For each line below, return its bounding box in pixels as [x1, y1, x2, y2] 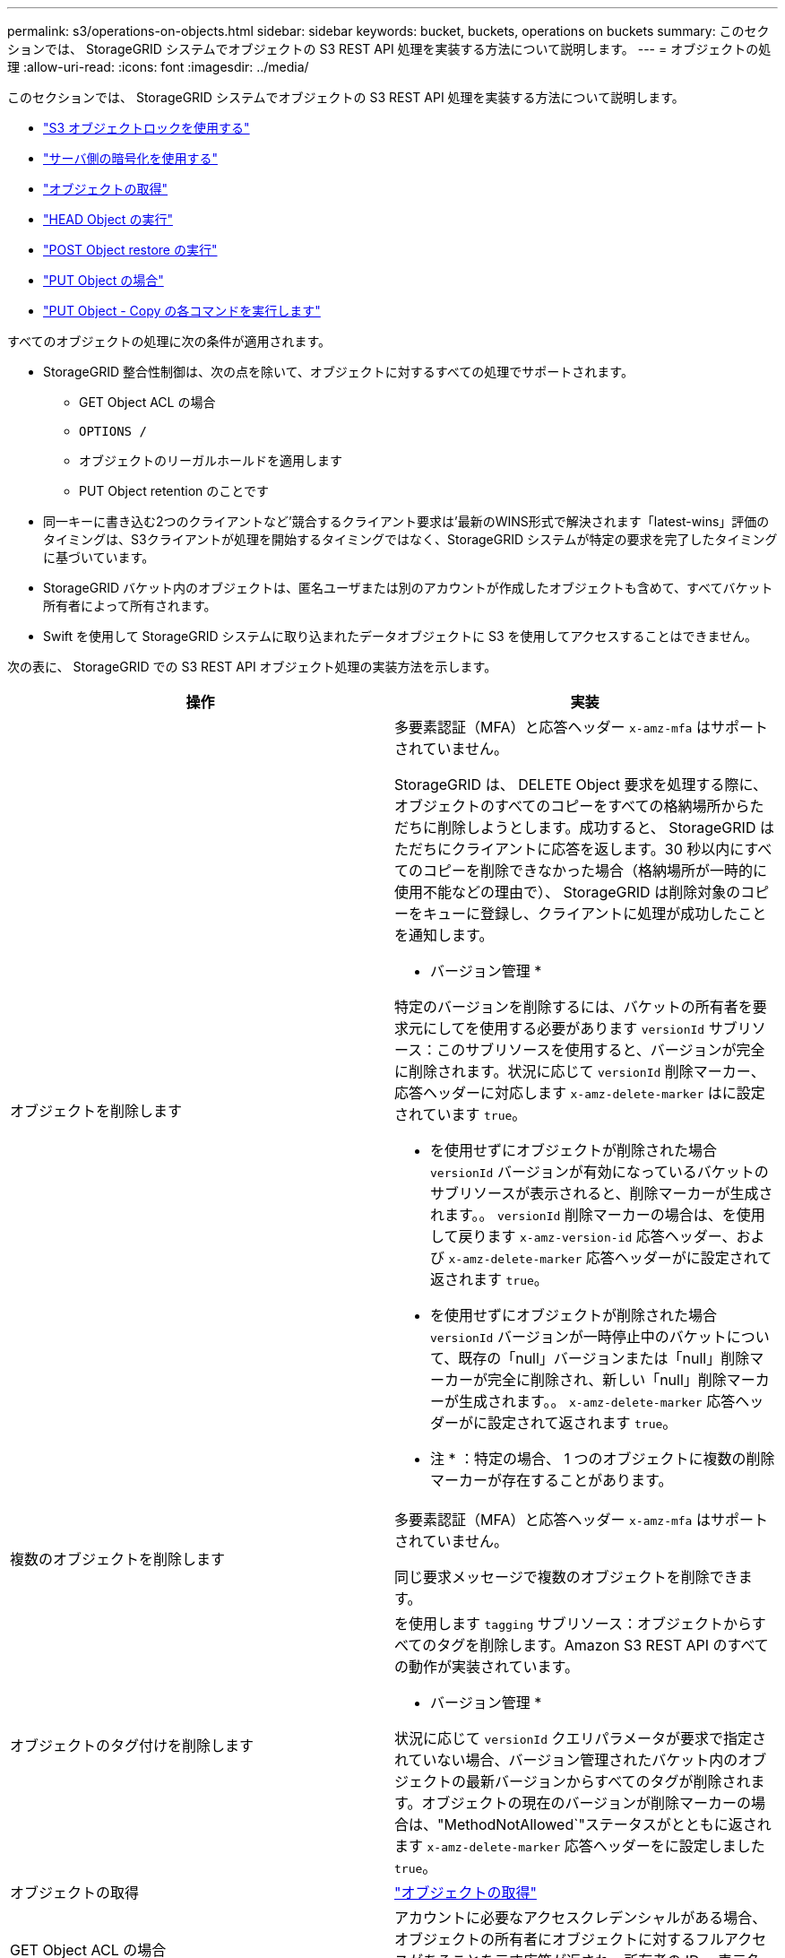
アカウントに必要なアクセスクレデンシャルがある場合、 [394, 1909, 767, 1927]
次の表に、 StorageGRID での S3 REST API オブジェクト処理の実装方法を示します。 [7, 659, 497, 674]
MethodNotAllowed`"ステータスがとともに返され [444, 1815, 772, 1833]
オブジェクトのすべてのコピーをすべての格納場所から [394, 797, 750, 815]
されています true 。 [394, 1105, 527, 1123]
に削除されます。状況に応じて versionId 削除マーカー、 [394, 1062, 765, 1080]
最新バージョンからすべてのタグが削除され [466, 1772, 751, 1790]
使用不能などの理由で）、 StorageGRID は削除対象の [394, 883, 741, 901]
